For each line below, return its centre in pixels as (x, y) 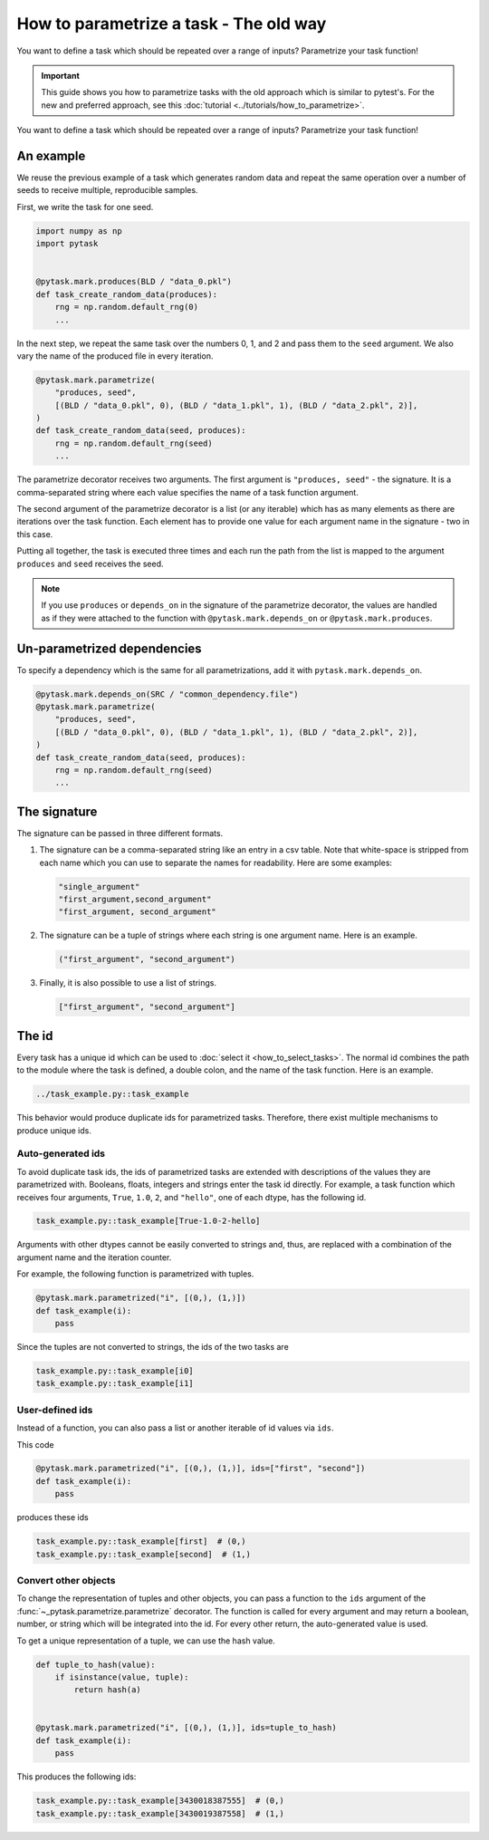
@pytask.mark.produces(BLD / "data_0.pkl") (134, 282)
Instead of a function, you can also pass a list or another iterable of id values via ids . (175, 1428)
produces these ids (53, 1517)
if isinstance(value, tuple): (122, 1677)
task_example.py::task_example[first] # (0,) (141, 1541)
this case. (35, 534)
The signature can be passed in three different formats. (120, 833)
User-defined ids (55, 1410)
